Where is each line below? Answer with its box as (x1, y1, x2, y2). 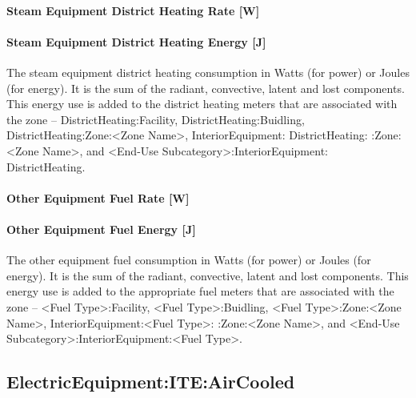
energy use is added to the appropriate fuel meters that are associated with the (6, 283, 394, 300)
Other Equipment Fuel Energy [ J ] (6, 220, 196, 237)
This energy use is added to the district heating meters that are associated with (6, 95, 398, 112)
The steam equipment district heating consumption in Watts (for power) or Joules (6, 63, 410, 80)
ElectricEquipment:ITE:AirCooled (6, 369, 295, 394)
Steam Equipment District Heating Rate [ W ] (6, 2, 260, 18)
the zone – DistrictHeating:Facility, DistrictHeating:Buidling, (6, 111, 305, 127)
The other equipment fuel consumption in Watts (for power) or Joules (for (6, 251, 371, 268)
